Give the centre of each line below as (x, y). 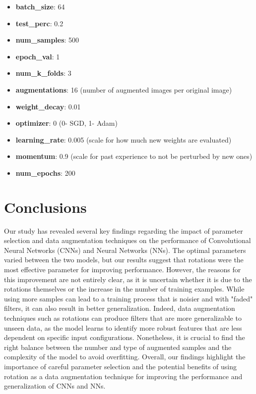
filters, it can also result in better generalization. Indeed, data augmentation (120, 308)
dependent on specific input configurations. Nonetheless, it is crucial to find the (125, 337)
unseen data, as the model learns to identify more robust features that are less (123, 327)
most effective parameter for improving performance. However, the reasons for (123, 270)
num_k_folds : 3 (43, 73)
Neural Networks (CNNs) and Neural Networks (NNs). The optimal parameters (125, 250)
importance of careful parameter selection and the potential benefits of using (121, 366)
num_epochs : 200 (45, 172)
